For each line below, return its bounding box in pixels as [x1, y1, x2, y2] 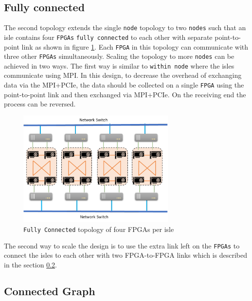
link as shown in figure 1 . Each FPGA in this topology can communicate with [21, 41, 249, 52]
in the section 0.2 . [4, 259, 57, 269]
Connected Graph [4, 283, 95, 298]
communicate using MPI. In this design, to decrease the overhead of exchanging [4, 70, 242, 80]
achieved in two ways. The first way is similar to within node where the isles [4, 60, 234, 71]
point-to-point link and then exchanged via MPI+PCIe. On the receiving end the [4, 89, 246, 99]
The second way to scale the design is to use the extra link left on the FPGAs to [4, 240, 240, 250]
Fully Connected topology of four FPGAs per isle [23, 224, 174, 234]
